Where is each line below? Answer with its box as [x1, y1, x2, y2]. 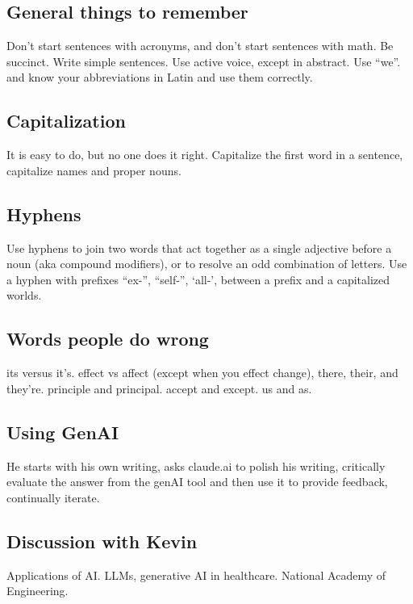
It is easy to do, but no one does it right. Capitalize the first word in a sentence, [6, 146, 403, 163]
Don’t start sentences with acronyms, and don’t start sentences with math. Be [6, 37, 394, 54]
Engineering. [6, 582, 69, 599]
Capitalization [6, 108, 126, 133]
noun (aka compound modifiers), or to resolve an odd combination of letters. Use [6, 255, 407, 272]
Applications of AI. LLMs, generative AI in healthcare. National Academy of [6, 566, 386, 583]
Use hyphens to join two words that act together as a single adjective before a [6, 239, 392, 256]
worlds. [6, 287, 42, 304]
